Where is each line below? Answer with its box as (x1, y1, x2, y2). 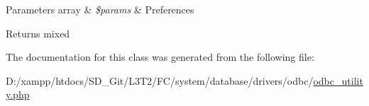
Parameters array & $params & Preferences (6, 2, 194, 16)
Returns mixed (6, 25, 70, 40)
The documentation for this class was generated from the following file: (6, 49, 314, 64)
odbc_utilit (313, 73, 363, 88)
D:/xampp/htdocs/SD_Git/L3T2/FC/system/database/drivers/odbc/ (6, 73, 314, 88)
